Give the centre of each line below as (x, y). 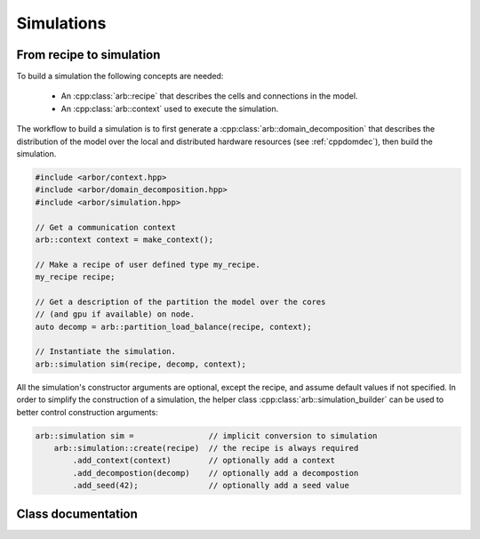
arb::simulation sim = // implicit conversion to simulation (206, 435)
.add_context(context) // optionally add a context (204, 461)
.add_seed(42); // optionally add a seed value (211, 486)
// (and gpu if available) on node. (115, 314)
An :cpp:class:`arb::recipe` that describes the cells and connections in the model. (209, 96)
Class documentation (77, 514)
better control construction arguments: (88, 412)
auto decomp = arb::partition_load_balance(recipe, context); (173, 326)
